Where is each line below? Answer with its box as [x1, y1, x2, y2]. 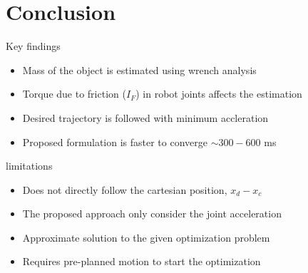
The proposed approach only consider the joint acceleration [22, 206, 282, 221]
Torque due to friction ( [22, 86, 126, 101]
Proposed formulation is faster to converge [22, 134, 207, 149]
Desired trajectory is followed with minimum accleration [22, 110, 269, 125]
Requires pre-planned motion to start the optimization [22, 254, 261, 269]
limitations [6, 158, 53, 173]
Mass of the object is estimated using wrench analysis [22, 62, 257, 77]
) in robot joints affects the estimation [135, 86, 302, 101]
